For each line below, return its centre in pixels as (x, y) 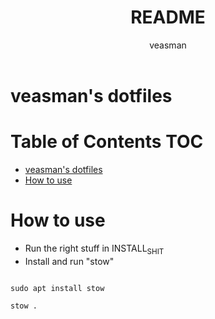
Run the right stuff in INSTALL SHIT (94, 249)
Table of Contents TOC (107, 142)
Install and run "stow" (69, 261)
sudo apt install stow (57, 288)
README (168, 17)
